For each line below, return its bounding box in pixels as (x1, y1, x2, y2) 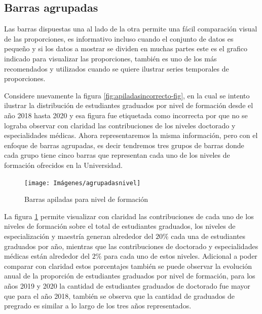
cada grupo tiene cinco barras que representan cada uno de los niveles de (4, 150, 230, 160)
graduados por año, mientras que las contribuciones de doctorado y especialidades (4, 240, 258, 251)
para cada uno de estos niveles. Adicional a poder (103, 251, 257, 261)
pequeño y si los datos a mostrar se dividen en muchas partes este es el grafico (4, 43, 247, 54)
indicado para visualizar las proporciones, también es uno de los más (4, 53, 217, 63)
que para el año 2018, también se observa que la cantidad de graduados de (4, 290, 235, 301)
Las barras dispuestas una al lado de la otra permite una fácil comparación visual (4, 23, 257, 34)
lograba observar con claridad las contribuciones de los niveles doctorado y (4, 120, 236, 130)
